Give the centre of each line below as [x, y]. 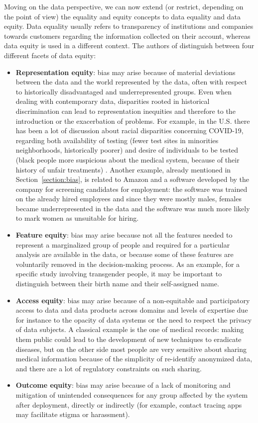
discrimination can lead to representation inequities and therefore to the [126, 111]
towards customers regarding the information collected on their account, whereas [127, 36]
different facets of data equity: [50, 55]
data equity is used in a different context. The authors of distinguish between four [129, 45]
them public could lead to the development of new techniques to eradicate [129, 339]
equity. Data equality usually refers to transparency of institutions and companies [129, 26]
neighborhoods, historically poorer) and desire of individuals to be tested [127, 150]
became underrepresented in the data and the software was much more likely [133, 208]
